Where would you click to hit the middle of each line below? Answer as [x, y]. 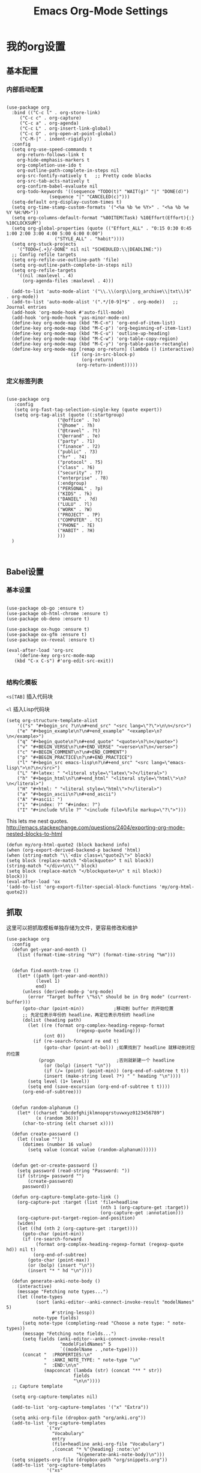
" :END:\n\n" [61, 1365]
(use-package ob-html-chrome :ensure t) [58, 613]
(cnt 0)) [55, 1036]
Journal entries [26, 307]
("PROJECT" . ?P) [79, 515]
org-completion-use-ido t [49, 165]
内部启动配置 [25, 90]
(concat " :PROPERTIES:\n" [57, 1355]
